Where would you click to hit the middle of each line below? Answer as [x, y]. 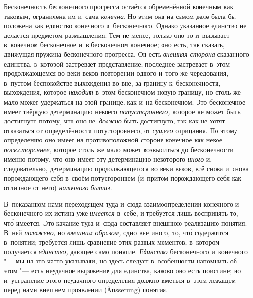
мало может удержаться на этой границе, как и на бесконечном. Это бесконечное [125, 101]
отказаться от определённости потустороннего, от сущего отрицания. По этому [121, 130]
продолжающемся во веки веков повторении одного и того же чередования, [116, 73]
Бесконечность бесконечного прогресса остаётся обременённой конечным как [119, 6]
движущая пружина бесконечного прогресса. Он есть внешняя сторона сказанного [126, 54]
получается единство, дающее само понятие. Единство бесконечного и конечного [126, 251]
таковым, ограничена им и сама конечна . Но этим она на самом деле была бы [120, 16]
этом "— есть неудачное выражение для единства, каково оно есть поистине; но [123, 271]
